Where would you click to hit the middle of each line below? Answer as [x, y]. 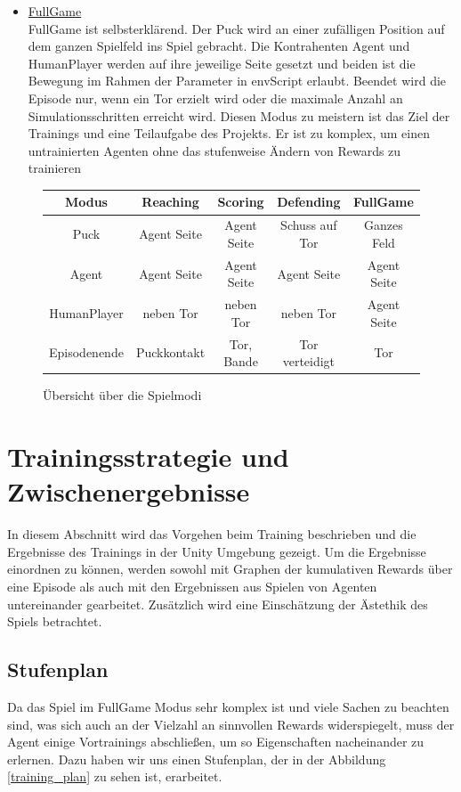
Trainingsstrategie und [148, 457]
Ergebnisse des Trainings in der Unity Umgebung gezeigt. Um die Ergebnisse [217, 551]
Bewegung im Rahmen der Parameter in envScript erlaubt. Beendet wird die [237, 81]
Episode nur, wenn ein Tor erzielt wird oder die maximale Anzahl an [215, 98]
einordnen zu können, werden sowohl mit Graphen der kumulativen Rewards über [230, 569]
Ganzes [384, 225]
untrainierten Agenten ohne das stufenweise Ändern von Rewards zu [214, 150]
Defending [309, 202]
